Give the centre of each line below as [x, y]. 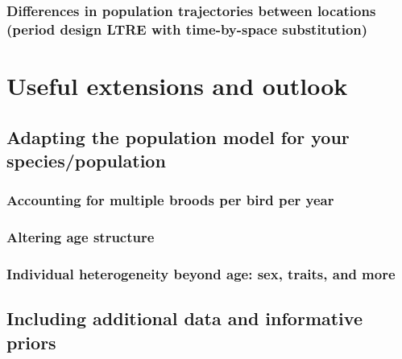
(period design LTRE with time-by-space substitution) [187, 29]
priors [31, 342]
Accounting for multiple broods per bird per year [170, 200]
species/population [86, 160]
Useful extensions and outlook [177, 85]
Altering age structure [81, 237]
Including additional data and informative [184, 318]
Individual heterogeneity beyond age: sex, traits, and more [201, 273]
